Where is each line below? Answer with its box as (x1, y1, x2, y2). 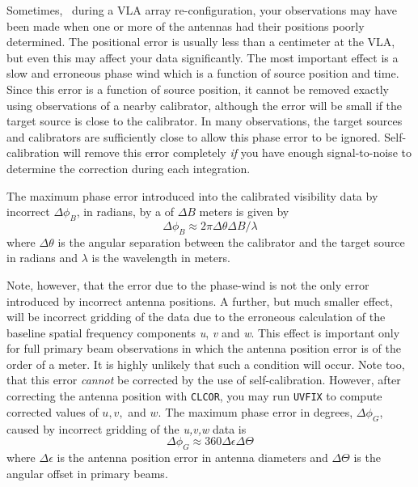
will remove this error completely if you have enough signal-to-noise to (63, 144, 412, 161)
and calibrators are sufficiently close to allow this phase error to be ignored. (6, 128, 381, 145)
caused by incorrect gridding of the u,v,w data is (6, 420, 247, 437)
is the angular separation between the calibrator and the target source (57, 233, 405, 250)
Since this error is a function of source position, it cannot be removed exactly (6, 80, 390, 97)
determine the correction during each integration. (6, 159, 251, 176)
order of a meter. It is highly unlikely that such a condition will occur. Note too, (6, 355, 405, 372)
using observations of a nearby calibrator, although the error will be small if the (6, 96, 403, 113)
